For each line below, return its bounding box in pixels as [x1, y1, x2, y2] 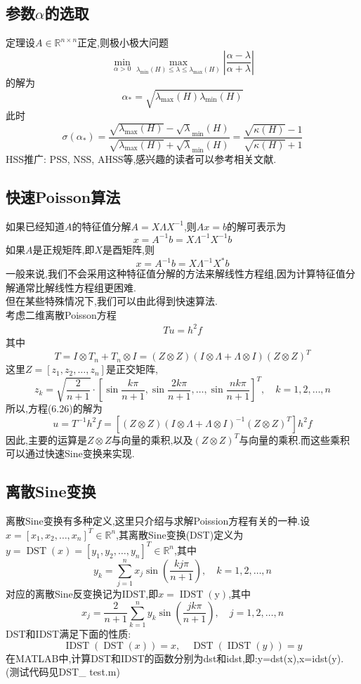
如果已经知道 [6, 218, 65, 233]
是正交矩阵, [105, 362, 158, 376]
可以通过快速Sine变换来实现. [6, 446, 135, 461]
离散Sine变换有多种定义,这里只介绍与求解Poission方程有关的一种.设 [6, 513, 310, 528]
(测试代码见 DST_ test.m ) [6, 664, 120, 679]
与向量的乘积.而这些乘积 [239, 432, 350, 447]
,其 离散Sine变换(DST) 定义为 [116, 527, 244, 541]
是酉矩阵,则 [103, 242, 155, 256]
